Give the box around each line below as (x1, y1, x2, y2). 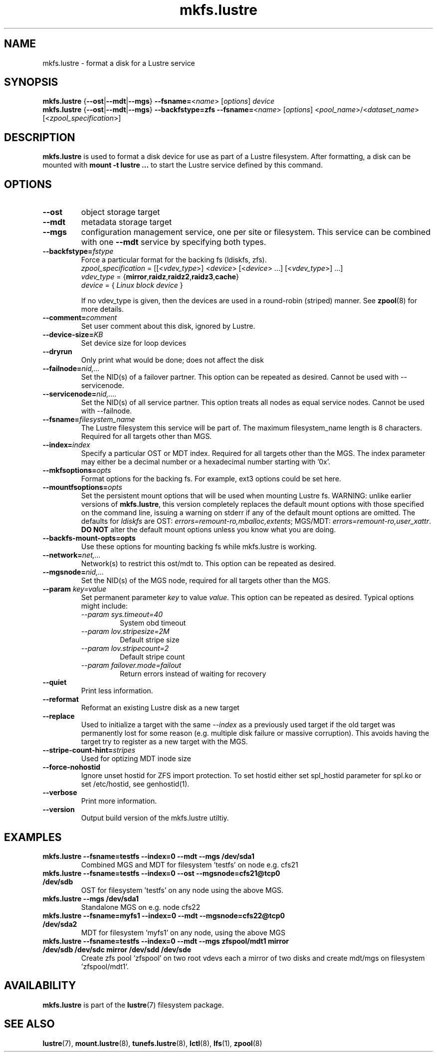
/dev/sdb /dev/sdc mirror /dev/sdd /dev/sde (42, 945, 192, 954)
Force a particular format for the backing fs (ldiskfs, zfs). (81, 255, 267, 264)
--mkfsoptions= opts (42, 466, 111, 475)
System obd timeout (120, 619, 186, 628)
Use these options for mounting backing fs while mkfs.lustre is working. (81, 542, 317, 551)
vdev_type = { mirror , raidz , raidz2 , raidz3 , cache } (81, 272, 239, 281)
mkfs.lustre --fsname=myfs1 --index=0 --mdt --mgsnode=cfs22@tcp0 (42, 911, 285, 920)
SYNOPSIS (4, 76, 58, 89)
